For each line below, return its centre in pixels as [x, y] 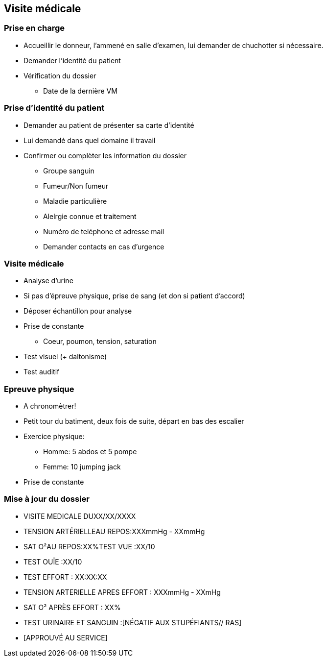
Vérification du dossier [60, 75]
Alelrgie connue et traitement [90, 216]
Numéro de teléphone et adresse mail [104, 231]
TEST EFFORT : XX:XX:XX [65, 577]
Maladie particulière [75, 201]
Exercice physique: [54, 437]
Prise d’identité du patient [54, 108]
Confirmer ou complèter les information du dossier [105, 155]
